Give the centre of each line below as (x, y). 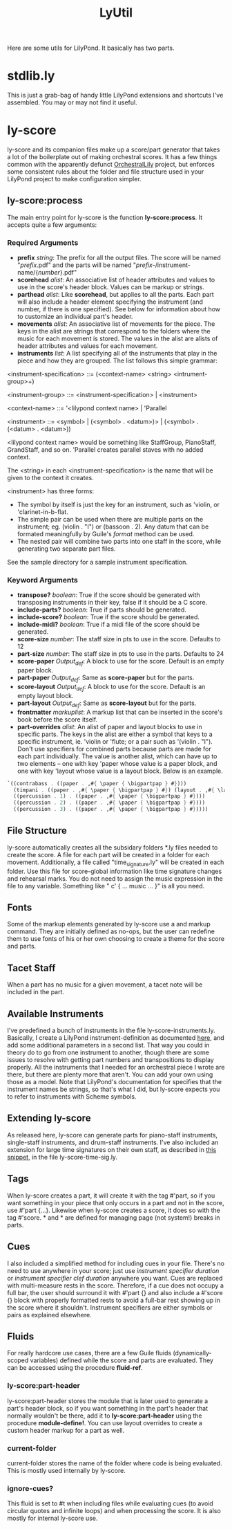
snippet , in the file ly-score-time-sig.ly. (62, 1157)
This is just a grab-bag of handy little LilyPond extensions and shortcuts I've (115, 95)
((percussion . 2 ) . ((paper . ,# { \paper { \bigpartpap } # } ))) (109, 803)
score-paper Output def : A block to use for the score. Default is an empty (120, 662)
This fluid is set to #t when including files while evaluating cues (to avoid (110, 1503)
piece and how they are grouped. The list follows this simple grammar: (117, 360)
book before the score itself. (57, 719)
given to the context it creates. (51, 478)
